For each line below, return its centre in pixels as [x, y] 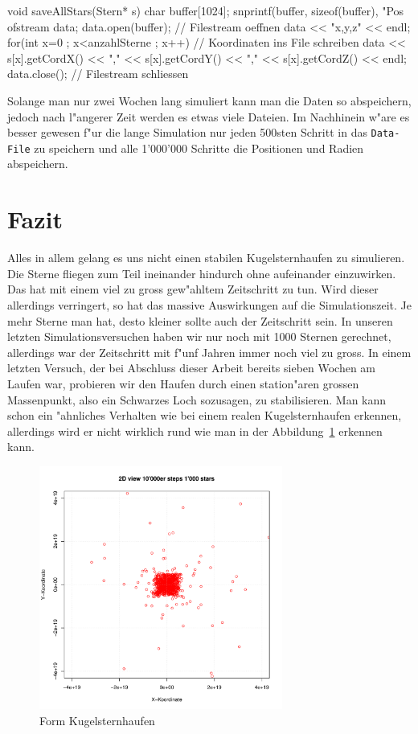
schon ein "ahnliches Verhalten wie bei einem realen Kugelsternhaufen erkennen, [205, 415]
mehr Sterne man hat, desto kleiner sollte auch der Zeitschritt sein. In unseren [200, 320]
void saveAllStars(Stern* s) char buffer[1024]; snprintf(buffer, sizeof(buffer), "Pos [206, 10]
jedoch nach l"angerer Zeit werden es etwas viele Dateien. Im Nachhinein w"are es [209, 116]
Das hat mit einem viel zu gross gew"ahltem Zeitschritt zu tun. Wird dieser [193, 289]
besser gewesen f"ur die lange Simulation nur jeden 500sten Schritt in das [187, 132]
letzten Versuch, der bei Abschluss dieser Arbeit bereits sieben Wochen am [192, 368]
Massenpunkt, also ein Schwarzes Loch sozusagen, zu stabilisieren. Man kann [197, 399]
